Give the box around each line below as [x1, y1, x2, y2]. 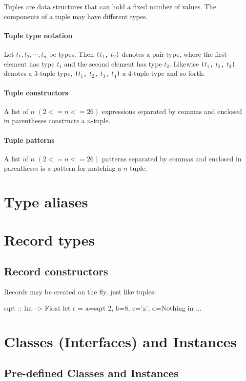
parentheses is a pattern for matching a [4, 163, 122, 173]
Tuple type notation [4, 30, 73, 40]
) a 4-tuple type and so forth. [116, 68, 205, 78]
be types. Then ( [49, 48, 100, 59]
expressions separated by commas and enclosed [102, 106, 242, 116]
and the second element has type [64, 58, 162, 68]
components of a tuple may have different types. [4, 11, 148, 21]
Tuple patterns [4, 134, 55, 145]
